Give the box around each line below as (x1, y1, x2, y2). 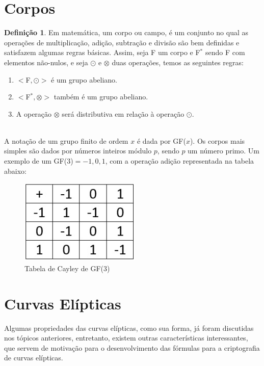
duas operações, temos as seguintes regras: (112, 57, 244, 67)
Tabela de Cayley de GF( (24, 263, 104, 273)
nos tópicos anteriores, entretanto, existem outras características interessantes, (4, 332, 248, 343)
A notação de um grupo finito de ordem (4, 135, 128, 146)
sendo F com (205, 47, 245, 58)
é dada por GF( (137, 135, 186, 146)
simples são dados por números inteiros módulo (4, 145, 152, 156)
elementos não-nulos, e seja (4, 57, 88, 67)
